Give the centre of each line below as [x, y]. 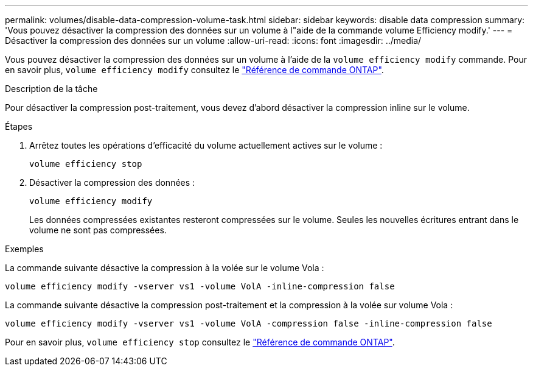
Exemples [24, 249]
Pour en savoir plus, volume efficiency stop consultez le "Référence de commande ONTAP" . [200, 342]
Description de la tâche [51, 89]
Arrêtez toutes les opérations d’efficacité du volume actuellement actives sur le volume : [206, 145]
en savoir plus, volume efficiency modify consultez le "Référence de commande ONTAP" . [194, 70]
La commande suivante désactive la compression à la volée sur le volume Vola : [165, 268]
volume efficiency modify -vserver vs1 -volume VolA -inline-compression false [200, 286]
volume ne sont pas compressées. [98, 230]
